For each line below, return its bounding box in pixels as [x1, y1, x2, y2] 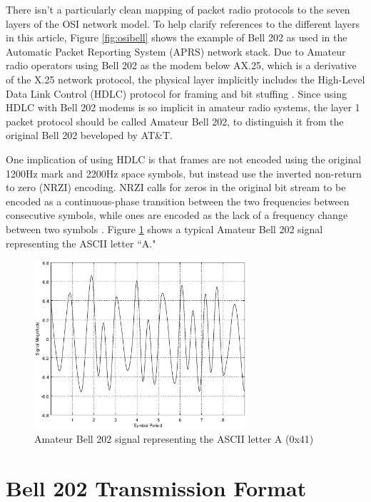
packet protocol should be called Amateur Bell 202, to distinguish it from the [6, 113, 344, 128]
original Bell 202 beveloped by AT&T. [6, 128, 173, 143]
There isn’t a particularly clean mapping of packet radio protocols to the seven [6, 2, 350, 16]
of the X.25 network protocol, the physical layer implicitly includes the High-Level [6, 71, 365, 86]
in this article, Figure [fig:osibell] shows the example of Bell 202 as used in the [6, 30, 347, 45]
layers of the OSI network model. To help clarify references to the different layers [6, 16, 360, 31]
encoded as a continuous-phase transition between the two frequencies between [6, 193, 350, 208]
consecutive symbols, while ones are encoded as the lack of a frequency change [6, 208, 348, 222]
